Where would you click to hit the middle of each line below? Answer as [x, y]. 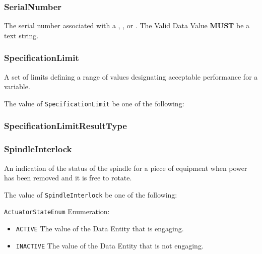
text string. [21, 35]
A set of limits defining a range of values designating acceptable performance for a [131, 76]
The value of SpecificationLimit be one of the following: [94, 103]
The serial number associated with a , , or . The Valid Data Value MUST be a [127, 25]
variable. [17, 86]
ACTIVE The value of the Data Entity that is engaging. [100, 229]
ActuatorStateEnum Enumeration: [57, 211]
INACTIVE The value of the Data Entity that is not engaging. [110, 245]
